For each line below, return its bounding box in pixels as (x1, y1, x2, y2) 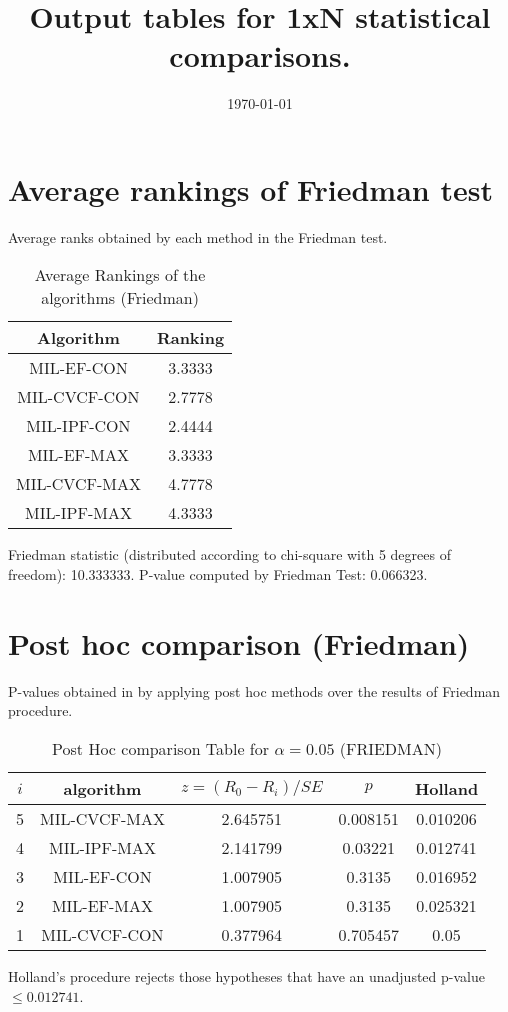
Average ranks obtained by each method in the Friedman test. (8, 226, 388, 247)
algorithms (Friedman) (41, 286, 199, 310)
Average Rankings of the (34, 263, 206, 287)
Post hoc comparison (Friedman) (8, 622, 470, 663)
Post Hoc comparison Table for (52, 736, 270, 760)
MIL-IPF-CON (26, 414, 131, 438)
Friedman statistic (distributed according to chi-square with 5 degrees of (8, 544, 451, 565)
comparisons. (169, 35, 351, 76)
